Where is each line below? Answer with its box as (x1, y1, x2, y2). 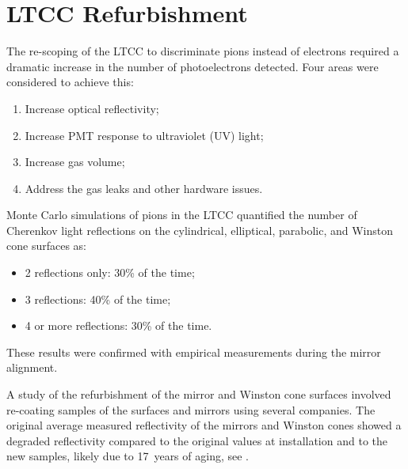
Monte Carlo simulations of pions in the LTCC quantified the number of (6, 206, 357, 223)
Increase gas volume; (25, 153, 125, 170)
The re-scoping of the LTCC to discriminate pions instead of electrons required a (6, 43, 399, 59)
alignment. (6, 359, 58, 376)
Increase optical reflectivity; (25, 100, 159, 116)
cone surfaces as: (6, 237, 86, 254)
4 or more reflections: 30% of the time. (25, 317, 212, 334)
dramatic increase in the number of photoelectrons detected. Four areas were (6, 58, 379, 74)
